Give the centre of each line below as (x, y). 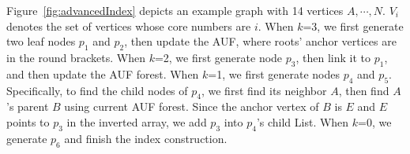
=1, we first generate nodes (274, 73)
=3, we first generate (353, 26)
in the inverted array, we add (137, 121)
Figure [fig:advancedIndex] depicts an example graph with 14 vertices (175, 10)
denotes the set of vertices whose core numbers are (129, 26)
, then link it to (333, 57)
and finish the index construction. (146, 138)
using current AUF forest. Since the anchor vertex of (192, 106)
